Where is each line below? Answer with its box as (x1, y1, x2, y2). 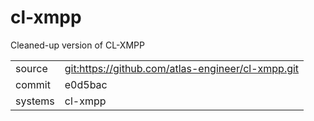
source (15, 61, 48, 75)
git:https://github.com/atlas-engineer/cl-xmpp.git (64, 61, 300, 75)
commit (15, 77, 51, 91)
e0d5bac (64, 77, 108, 91)
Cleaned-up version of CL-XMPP (10, 39, 145, 51)
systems (15, 94, 55, 108)
